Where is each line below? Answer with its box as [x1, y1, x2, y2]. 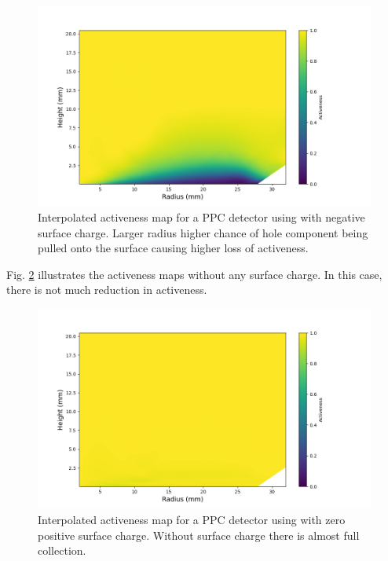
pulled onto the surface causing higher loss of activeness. [38, 240, 309, 256]
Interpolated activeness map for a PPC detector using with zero [38, 511, 346, 527]
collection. [38, 542, 86, 559]
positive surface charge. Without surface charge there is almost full [38, 526, 360, 543]
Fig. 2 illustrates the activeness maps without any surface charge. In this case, [6, 266, 383, 282]
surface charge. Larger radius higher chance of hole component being [38, 224, 368, 240]
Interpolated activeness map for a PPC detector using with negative [38, 208, 365, 225]
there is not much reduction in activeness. [6, 281, 207, 298]
